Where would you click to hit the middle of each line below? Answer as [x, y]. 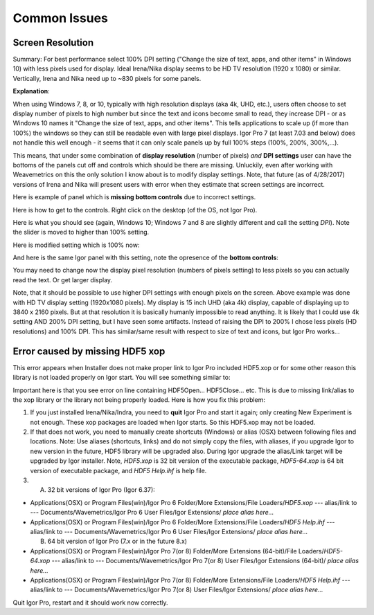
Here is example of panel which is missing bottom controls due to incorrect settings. [134, 197]
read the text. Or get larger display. [63, 279]
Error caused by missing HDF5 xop [89, 351]
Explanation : [31, 91]
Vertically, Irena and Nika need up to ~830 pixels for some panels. [107, 78]
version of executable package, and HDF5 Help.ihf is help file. [118, 470]
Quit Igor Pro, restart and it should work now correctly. [91, 603]
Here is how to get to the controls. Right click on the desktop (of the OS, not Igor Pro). [135, 210]
